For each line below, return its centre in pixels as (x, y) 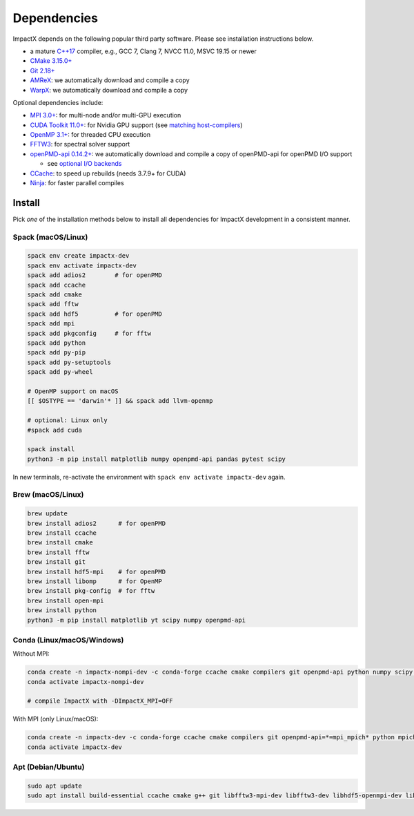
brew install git (57, 562)
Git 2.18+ (42, 70)
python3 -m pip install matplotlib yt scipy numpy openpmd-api (137, 620)
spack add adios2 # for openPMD (95, 275)
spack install (51, 449)
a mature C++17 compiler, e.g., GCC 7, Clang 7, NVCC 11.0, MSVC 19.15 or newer (143, 51)
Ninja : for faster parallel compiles (77, 183)
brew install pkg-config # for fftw (91, 591)
